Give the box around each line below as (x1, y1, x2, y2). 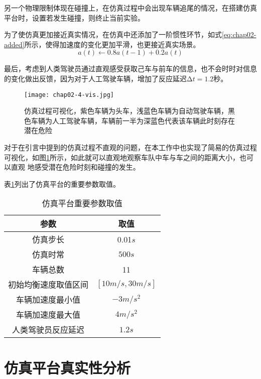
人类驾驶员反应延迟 (12, 324, 85, 336)
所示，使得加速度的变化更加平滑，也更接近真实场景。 (24, 39, 200, 49)
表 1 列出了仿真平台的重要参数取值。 (4, 178, 120, 189)
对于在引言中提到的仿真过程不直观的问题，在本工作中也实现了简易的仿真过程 (4, 142, 257, 152)
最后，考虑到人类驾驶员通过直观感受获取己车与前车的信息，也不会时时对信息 (4, 63, 257, 74)
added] (4, 39, 25, 49)
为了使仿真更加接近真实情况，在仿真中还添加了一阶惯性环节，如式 (4, 29, 222, 40)
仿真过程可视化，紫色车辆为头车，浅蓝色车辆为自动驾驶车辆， (24, 105, 228, 116)
